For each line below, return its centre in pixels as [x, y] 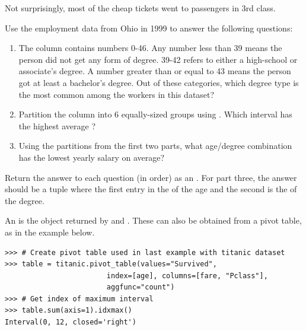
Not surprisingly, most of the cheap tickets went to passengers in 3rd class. [140, 8]
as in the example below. [50, 232]
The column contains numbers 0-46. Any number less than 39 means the [150, 48]
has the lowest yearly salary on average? [92, 157]
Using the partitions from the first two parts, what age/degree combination [155, 146]
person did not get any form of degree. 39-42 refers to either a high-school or [158, 59]
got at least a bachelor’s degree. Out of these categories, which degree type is [159, 82]
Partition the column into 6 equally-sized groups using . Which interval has [155, 114]
